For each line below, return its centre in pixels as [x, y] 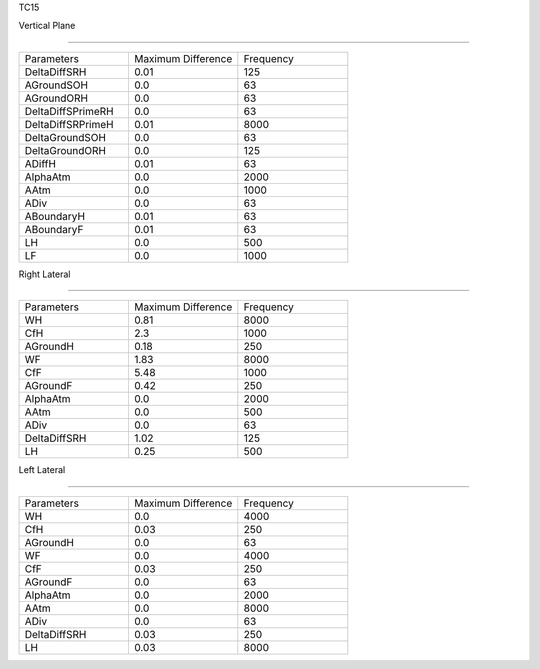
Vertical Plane [47, 26]
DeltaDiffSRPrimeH [69, 124]
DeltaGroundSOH [65, 137]
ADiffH [40, 163]
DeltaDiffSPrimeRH [69, 111]
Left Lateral [42, 470]
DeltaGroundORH [65, 150]
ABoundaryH [54, 216]
